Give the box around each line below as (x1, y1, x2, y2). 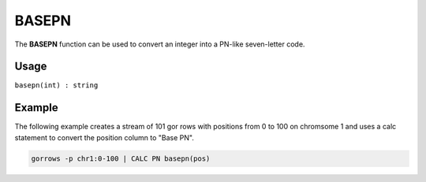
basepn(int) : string (14, 81, 99, 90)
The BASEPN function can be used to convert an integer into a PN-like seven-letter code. (14, 39, 305, 49)
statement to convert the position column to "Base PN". (14, 132, 195, 142)
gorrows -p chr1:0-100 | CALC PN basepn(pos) (31, 154, 211, 163)
